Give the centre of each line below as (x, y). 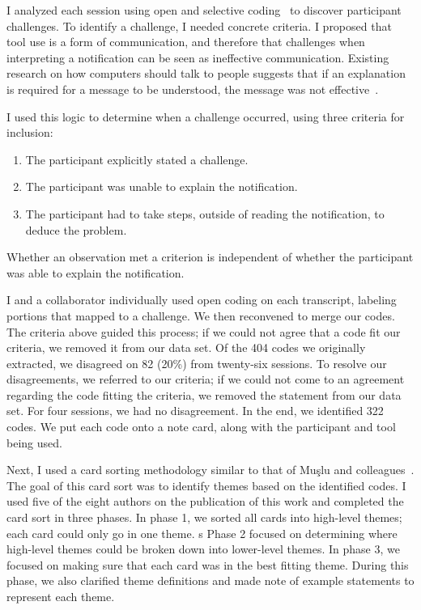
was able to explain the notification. (96, 272)
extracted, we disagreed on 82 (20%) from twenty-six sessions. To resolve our (197, 363)
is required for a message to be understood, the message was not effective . (193, 89)
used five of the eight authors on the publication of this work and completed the (205, 501)
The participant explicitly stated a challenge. (137, 159)
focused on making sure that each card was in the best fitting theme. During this (208, 564)
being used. (34, 442)
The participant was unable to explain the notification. (162, 186)
